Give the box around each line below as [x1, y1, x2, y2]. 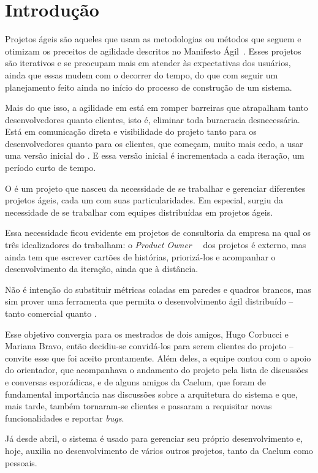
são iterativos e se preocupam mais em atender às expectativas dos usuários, [5, 56, 291, 69]
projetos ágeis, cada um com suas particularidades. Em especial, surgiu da [5, 194, 283, 206]
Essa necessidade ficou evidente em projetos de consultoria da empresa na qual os [5, 226, 311, 239]
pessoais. [5, 456, 37, 469]
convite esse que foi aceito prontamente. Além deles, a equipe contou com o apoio [5, 351, 311, 364]
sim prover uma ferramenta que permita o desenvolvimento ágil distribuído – [5, 295, 293, 308]
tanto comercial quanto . [5, 307, 97, 319]
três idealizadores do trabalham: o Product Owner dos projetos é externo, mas [5, 238, 306, 251]
